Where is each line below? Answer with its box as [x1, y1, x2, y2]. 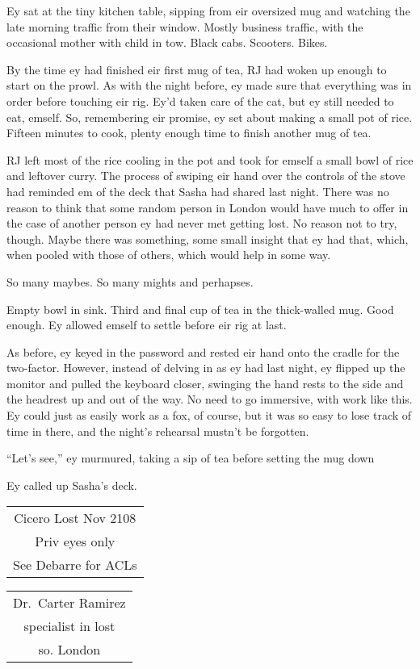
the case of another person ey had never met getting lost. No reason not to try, [6, 215, 397, 232]
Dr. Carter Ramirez [13, 593, 126, 613]
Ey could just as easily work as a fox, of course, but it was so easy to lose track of [6, 407, 412, 424]
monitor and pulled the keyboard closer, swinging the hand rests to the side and [6, 374, 404, 391]
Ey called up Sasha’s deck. [6, 476, 137, 493]
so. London [38, 640, 101, 659]
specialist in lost [23, 617, 115, 636]
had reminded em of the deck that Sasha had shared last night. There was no [6, 182, 389, 199]
